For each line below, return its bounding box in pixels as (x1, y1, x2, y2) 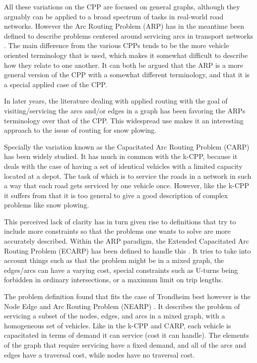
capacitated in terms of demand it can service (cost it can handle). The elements (4, 330, 249, 340)
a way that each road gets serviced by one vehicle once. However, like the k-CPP (4, 180, 250, 191)
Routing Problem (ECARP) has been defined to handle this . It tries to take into (4, 245, 251, 256)
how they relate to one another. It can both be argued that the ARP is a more (4, 59, 244, 70)
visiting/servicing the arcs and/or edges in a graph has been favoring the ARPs (4, 105, 246, 115)
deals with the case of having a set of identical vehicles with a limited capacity (4, 160, 243, 171)
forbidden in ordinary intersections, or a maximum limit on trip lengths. (4, 274, 223, 285)
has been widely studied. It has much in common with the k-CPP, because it (4, 151, 238, 161)
